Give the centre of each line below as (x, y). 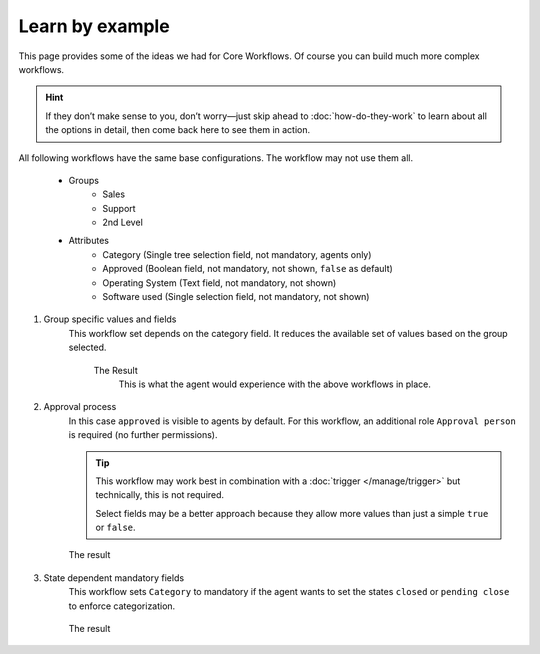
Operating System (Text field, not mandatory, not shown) (219, 282)
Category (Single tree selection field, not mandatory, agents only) (237, 254)
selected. (87, 347)
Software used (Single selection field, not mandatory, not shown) (236, 297)
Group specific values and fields (110, 319)
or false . (115, 527)
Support (119, 208)
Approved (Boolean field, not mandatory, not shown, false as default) (248, 269)
